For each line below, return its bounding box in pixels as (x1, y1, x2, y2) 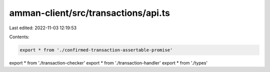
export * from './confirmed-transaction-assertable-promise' (19, 47, 173, 53)
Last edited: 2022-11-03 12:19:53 (9, 25, 77, 31)
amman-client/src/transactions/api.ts (9, 7, 170, 18)
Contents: (9, 34, 29, 40)
